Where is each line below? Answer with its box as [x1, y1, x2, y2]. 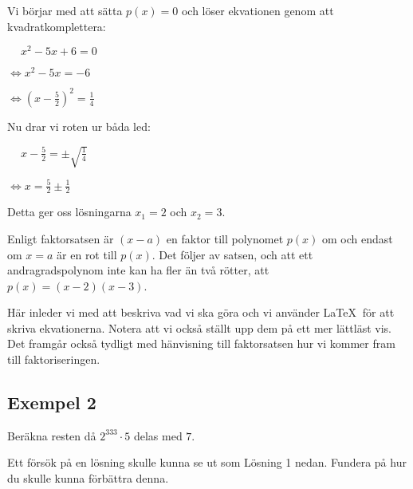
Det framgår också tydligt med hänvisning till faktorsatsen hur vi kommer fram [7, 335, 395, 352]
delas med [133, 427, 183, 444]
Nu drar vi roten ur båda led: [7, 117, 151, 134]
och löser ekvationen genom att [181, 2, 334, 18]
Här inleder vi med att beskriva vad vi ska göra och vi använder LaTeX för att [7, 304, 395, 321]
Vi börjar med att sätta [7, 2, 123, 18]
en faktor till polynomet [166, 230, 284, 246]
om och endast [321, 230, 393, 246]
